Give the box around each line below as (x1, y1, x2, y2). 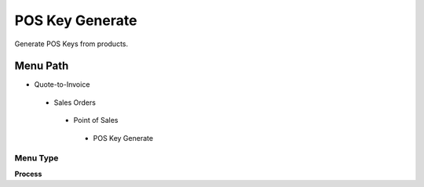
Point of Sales (73, 116, 119, 125)
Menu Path (14, 59, 69, 73)
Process (14, 169, 42, 178)
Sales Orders (53, 98, 96, 107)
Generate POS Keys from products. (14, 39, 129, 49)
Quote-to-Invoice (34, 80, 90, 89)
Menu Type (14, 153, 59, 164)
